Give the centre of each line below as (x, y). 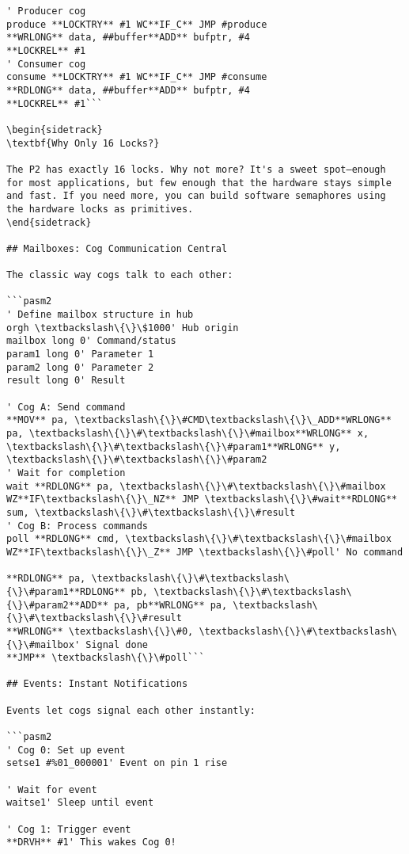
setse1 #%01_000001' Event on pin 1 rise (117, 763)
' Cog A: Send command (66, 407)
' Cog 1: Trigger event (69, 829)
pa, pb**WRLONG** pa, (171, 605)
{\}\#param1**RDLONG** (66, 591)
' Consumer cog (46, 64)
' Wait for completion (66, 473)
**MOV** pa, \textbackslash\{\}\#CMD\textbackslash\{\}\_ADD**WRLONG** (199, 420)
